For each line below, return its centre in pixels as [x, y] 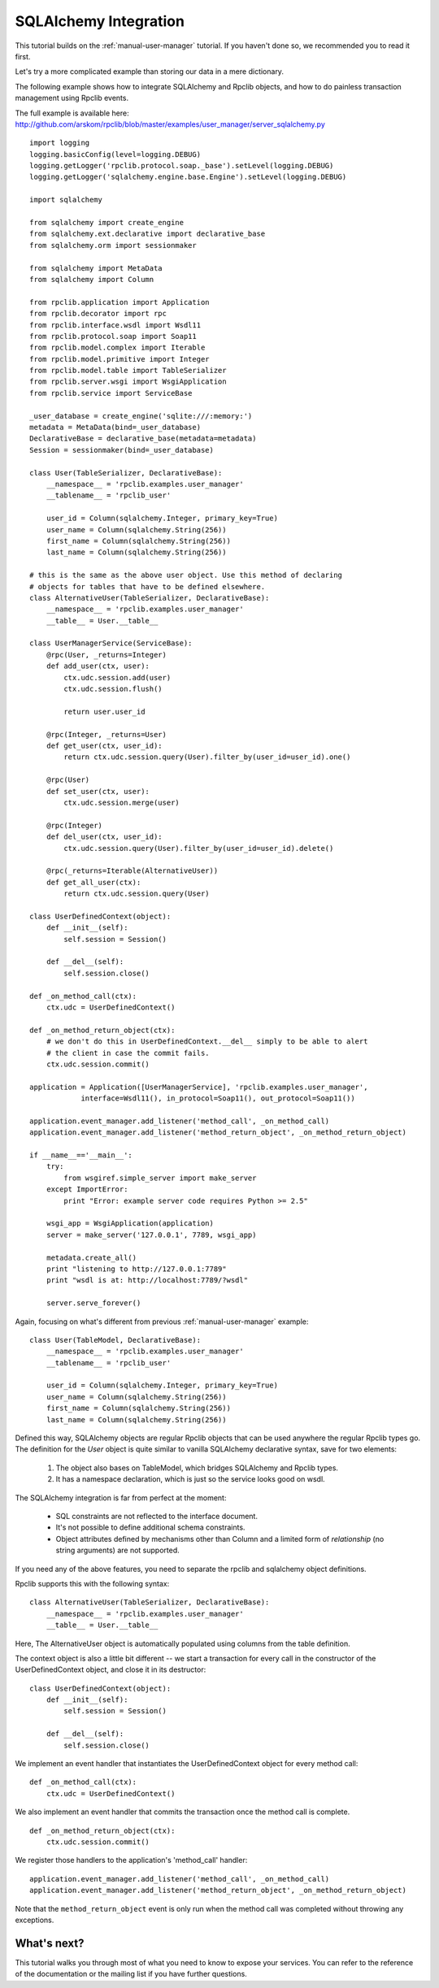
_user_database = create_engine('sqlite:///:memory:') [141, 416]
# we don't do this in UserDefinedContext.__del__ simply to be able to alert [207, 1042]
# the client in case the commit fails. [128, 1053]
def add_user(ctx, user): [98, 666]
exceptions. [35, 1920]
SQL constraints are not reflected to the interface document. [156, 1516]
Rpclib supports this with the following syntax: [92, 1583]
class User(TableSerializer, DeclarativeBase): [126, 473]
